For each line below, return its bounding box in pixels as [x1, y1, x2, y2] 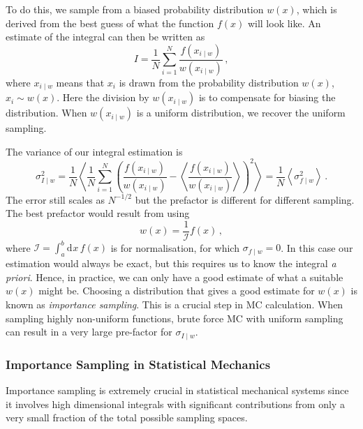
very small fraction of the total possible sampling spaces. [6, 410, 248, 425]
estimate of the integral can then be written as [6, 29, 205, 44]
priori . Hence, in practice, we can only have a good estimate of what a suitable [6, 269, 343, 284]
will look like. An [247, 15, 321, 30]
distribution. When [6, 105, 87, 120]
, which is [296, 2, 337, 16]
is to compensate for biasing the [198, 90, 336, 105]
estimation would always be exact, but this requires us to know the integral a [6, 256, 336, 271]
